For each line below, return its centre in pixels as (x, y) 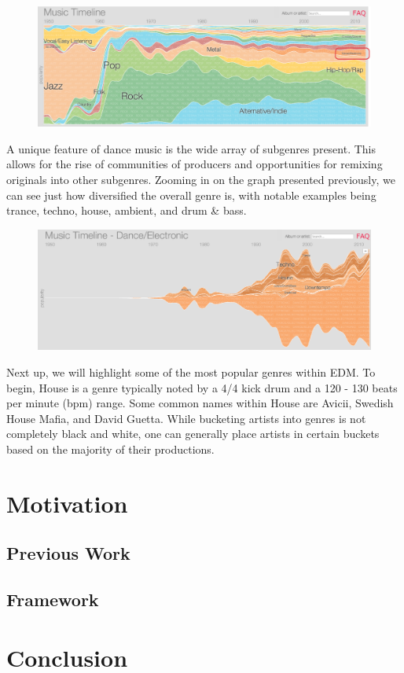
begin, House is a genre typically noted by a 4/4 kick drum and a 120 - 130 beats (202, 387)
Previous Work (68, 553)
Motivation (67, 503)
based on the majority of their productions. (110, 449)
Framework (53, 599)
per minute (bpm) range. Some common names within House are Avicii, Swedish (200, 403)
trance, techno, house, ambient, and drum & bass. (127, 210)
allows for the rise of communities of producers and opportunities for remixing (195, 164)
